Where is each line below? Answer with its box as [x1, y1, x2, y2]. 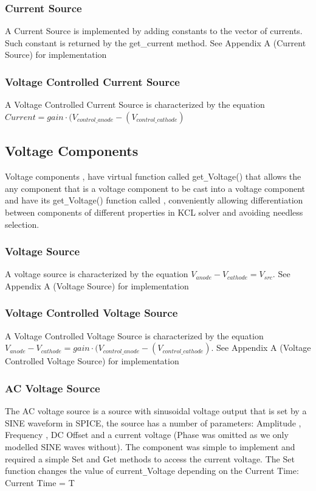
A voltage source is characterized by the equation [5, 267, 188, 280]
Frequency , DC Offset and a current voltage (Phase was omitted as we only [5, 428, 289, 441]
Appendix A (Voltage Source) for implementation [5, 279, 189, 292]
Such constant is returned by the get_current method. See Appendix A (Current [5, 36, 306, 49]
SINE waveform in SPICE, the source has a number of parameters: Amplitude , [5, 416, 301, 429]
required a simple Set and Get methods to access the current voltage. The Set [5, 452, 295, 465]
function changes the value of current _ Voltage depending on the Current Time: [5, 464, 299, 477]
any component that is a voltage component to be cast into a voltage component [5, 182, 306, 194]
